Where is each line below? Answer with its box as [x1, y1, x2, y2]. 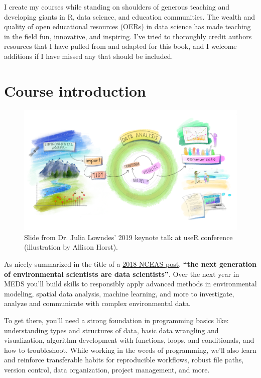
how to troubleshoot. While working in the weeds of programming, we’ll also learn [4, 344, 256, 355]
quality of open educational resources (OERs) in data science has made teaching [4, 21, 251, 32]
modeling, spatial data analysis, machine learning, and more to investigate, [4, 288, 234, 298]
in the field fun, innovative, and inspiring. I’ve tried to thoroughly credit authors [4, 31, 252, 41]
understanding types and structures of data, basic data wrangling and [4, 325, 219, 335]
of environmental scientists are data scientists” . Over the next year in [4, 268, 239, 279]
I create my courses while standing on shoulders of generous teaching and [4, 2, 229, 12]
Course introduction [4, 80, 146, 101]
